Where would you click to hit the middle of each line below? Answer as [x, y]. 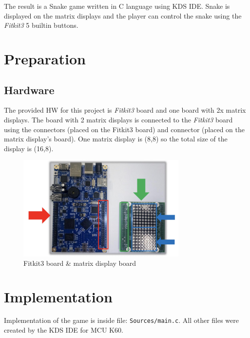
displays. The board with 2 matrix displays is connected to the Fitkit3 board [118, 119]
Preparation [45, 58]
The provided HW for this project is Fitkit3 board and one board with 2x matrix [125, 110]
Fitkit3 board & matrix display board [80, 263]
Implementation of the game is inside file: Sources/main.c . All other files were [122, 320]
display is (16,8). [29, 148]
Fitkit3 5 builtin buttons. [41, 25]
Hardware [29, 89]
